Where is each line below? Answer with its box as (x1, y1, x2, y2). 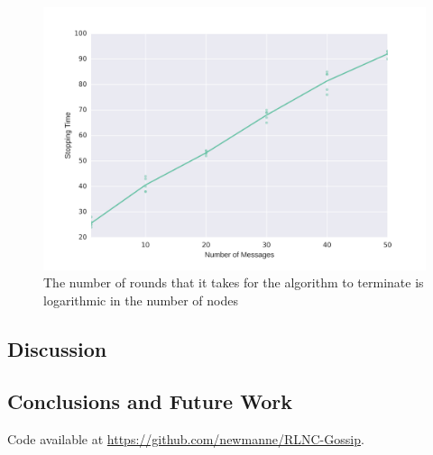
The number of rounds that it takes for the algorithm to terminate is (43, 273, 424, 292)
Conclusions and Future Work (7, 387, 292, 415)
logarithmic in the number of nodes (43, 290, 239, 309)
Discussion (7, 334, 107, 362)
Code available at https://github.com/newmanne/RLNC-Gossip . (7, 430, 364, 449)
